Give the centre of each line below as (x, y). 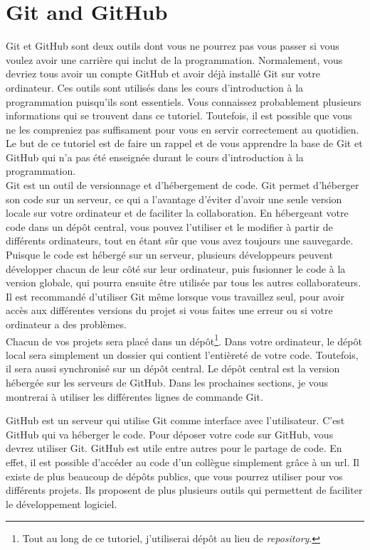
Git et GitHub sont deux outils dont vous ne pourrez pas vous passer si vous (173, 46)
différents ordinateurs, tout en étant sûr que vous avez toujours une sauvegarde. (180, 241)
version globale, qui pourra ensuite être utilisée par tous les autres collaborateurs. (184, 282)
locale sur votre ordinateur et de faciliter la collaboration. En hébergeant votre (177, 213)
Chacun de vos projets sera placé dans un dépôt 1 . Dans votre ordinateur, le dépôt (184, 340)
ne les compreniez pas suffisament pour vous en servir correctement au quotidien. (183, 129)
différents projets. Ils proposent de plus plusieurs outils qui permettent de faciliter (184, 490)
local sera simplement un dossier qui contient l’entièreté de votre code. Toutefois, (182, 354)
